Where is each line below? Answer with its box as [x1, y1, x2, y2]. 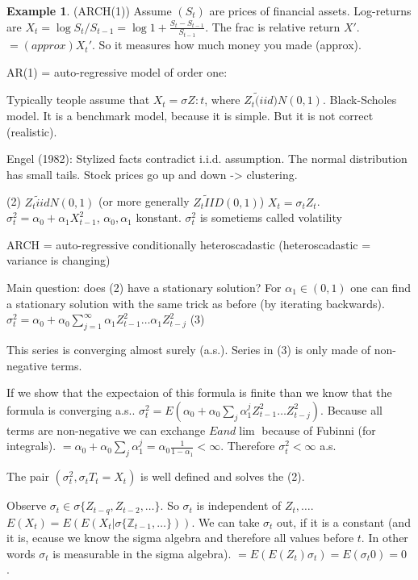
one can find [350, 279, 411, 296]
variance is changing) [6, 252, 111, 269]
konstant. [136, 209, 182, 226]
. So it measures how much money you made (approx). [92, 36, 362, 53]
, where [204, 91, 240, 108]
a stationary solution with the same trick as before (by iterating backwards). [6, 294, 385, 311]
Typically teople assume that [6, 91, 150, 108]
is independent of [196, 497, 282, 514]
